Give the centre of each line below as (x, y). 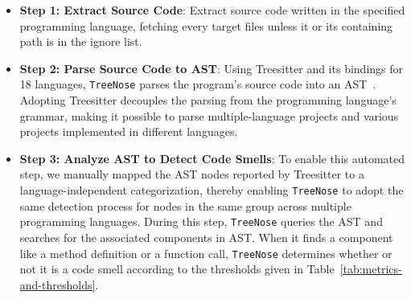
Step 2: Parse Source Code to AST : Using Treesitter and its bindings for (212, 68)
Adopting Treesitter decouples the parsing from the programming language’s (208, 100)
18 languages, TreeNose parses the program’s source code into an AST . (198, 84)
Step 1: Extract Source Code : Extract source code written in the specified (212, 10)
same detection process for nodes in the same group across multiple (185, 205)
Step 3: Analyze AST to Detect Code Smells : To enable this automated (212, 158)
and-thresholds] (58, 284)
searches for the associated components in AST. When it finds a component (206, 237)
